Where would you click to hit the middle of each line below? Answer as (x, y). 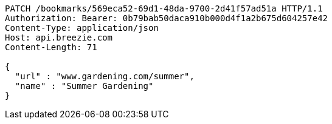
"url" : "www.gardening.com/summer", (105, 76)
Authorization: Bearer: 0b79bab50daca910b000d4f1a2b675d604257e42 (167, 18)
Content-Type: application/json (82, 28)
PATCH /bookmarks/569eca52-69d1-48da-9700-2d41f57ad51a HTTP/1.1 (164, 8)
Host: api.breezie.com (59, 38)
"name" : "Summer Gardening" (84, 86)
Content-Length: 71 (51, 47)
